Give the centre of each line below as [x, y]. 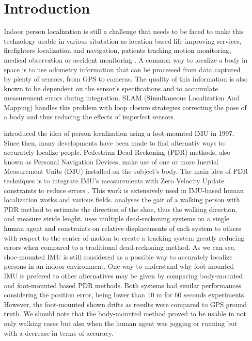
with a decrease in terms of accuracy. [59, 333]
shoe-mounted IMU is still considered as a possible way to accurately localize [118, 256]
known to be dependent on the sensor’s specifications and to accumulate [111, 88]
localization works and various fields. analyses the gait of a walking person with [122, 200]
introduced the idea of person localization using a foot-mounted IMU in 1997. [119, 133]
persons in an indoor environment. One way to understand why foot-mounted [119, 266]
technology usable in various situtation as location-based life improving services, [123, 41]
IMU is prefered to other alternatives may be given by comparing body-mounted [124, 275]
